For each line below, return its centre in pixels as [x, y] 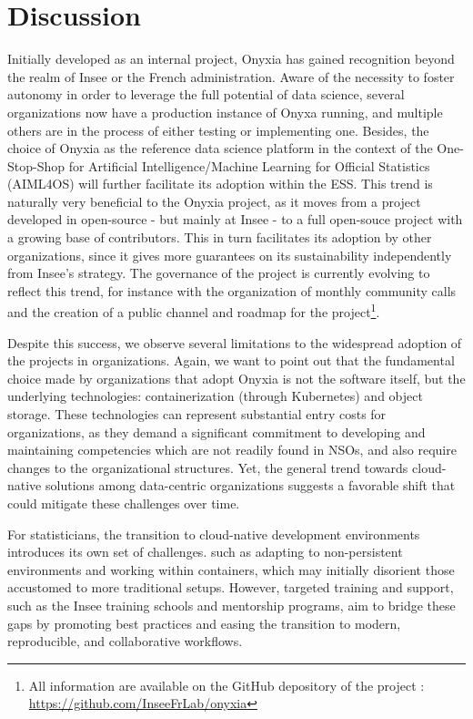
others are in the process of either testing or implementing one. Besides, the [218, 130]
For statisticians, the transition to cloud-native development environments [214, 534]
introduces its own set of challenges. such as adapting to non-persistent [205, 552]
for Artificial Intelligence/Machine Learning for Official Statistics [249, 165]
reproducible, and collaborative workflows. [125, 641]
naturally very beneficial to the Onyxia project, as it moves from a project [214, 201]
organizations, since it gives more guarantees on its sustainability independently [230, 255]
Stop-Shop [36, 165]
